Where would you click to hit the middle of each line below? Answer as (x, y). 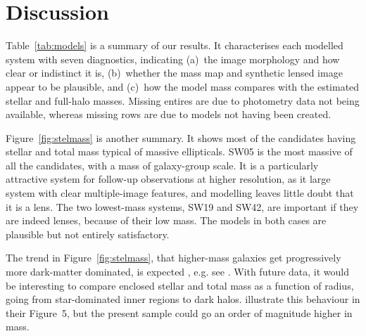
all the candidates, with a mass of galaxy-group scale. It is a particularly (162, 165)
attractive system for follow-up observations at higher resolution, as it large (168, 179)
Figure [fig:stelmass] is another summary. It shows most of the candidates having (181, 137)
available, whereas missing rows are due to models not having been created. (169, 114)
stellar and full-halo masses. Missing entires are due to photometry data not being (183, 100)
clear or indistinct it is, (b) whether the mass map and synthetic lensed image (174, 73)
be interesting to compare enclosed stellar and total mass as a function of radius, (180, 285)
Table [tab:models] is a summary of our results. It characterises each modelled (175, 45)
